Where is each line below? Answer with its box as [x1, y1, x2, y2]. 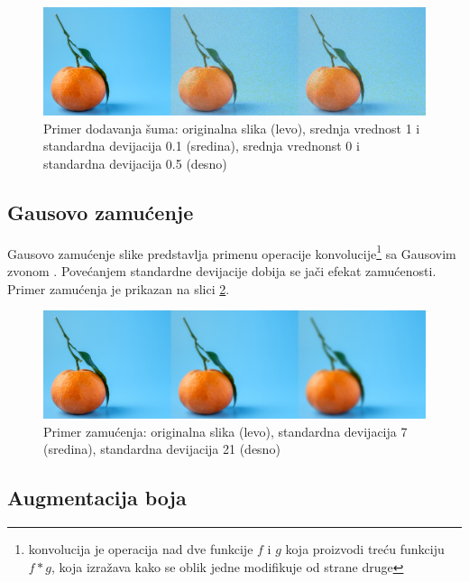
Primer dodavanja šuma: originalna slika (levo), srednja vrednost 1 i [43, 118, 420, 137]
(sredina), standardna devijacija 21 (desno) [43, 439, 280, 458]
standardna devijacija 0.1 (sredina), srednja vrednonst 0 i [43, 136, 360, 155]
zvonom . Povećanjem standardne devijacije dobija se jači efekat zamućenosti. [7, 261, 437, 280]
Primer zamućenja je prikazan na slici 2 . [7, 279, 230, 298]
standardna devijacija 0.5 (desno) [43, 153, 227, 172]
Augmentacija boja [7, 484, 187, 512]
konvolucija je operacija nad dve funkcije [28, 540, 253, 559]
